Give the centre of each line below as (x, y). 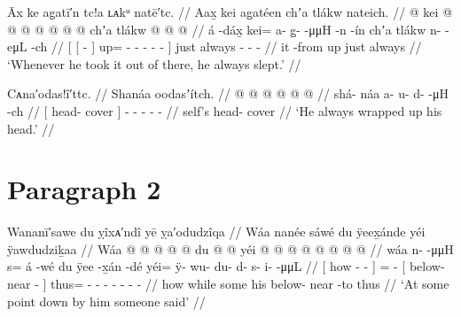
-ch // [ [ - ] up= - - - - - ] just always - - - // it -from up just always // (227, 46)
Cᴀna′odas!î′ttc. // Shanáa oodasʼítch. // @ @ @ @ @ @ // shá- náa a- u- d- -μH (228, 93)
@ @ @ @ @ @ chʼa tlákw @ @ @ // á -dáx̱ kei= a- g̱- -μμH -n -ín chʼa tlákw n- (224, 29)
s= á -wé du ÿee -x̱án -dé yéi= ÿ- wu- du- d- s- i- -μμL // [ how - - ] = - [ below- (226, 266)
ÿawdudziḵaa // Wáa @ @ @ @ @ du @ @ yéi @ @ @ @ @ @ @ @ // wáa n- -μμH (230, 248)
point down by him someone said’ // (106, 301)
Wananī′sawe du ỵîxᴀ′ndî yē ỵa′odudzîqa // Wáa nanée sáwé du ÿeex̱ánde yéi (216, 232)
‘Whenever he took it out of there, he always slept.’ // (154, 63)
